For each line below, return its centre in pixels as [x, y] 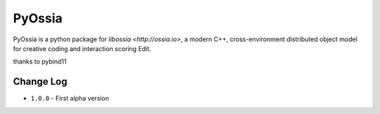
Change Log [40, 81]
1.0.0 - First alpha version [70, 99]
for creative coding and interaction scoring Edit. [82, 48]
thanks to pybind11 [40, 62]
